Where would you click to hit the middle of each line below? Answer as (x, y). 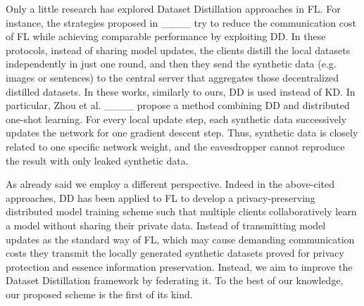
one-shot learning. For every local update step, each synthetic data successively (176, 119)
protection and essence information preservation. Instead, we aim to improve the (179, 266)
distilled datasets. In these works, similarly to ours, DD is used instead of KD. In (181, 91)
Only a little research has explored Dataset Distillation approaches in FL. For (173, 8)
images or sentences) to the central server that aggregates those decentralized (172, 77)
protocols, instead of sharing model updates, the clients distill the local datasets (178, 50)
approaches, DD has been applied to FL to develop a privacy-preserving (161, 197)
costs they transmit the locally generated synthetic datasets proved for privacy (175, 253)
